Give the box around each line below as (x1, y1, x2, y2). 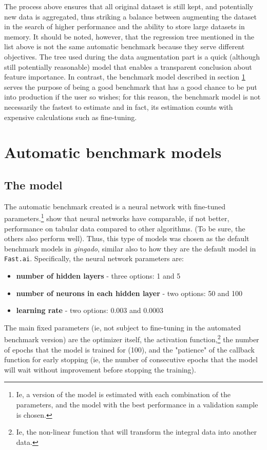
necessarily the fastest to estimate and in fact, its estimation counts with (4, 101, 233, 112)
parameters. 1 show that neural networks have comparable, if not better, (4, 211, 230, 223)
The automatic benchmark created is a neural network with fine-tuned (4, 201, 226, 211)
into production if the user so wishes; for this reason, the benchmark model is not (4, 91, 261, 102)
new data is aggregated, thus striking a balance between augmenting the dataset (4, 11, 257, 22)
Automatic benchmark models (4, 142, 222, 163)
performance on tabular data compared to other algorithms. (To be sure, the (4, 223, 245, 233)
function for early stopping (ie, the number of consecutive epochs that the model (4, 354, 258, 365)
